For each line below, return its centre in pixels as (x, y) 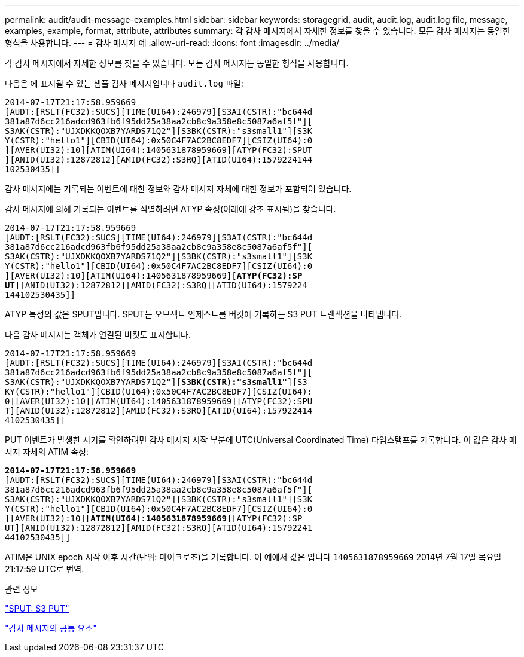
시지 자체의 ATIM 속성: (47, 452)
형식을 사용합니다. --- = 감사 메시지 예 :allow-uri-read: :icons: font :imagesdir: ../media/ (172, 43)
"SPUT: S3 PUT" (37, 608)
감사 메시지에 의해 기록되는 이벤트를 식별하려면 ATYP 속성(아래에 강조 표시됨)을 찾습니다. (170, 209)
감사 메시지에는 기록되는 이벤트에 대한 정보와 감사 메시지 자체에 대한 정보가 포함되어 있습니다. (178, 189)
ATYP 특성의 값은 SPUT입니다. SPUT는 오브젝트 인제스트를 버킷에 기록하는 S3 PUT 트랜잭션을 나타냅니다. (203, 314)
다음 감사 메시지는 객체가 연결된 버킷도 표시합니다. (98, 334)
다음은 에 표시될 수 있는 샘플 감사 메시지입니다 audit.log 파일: (124, 83)
